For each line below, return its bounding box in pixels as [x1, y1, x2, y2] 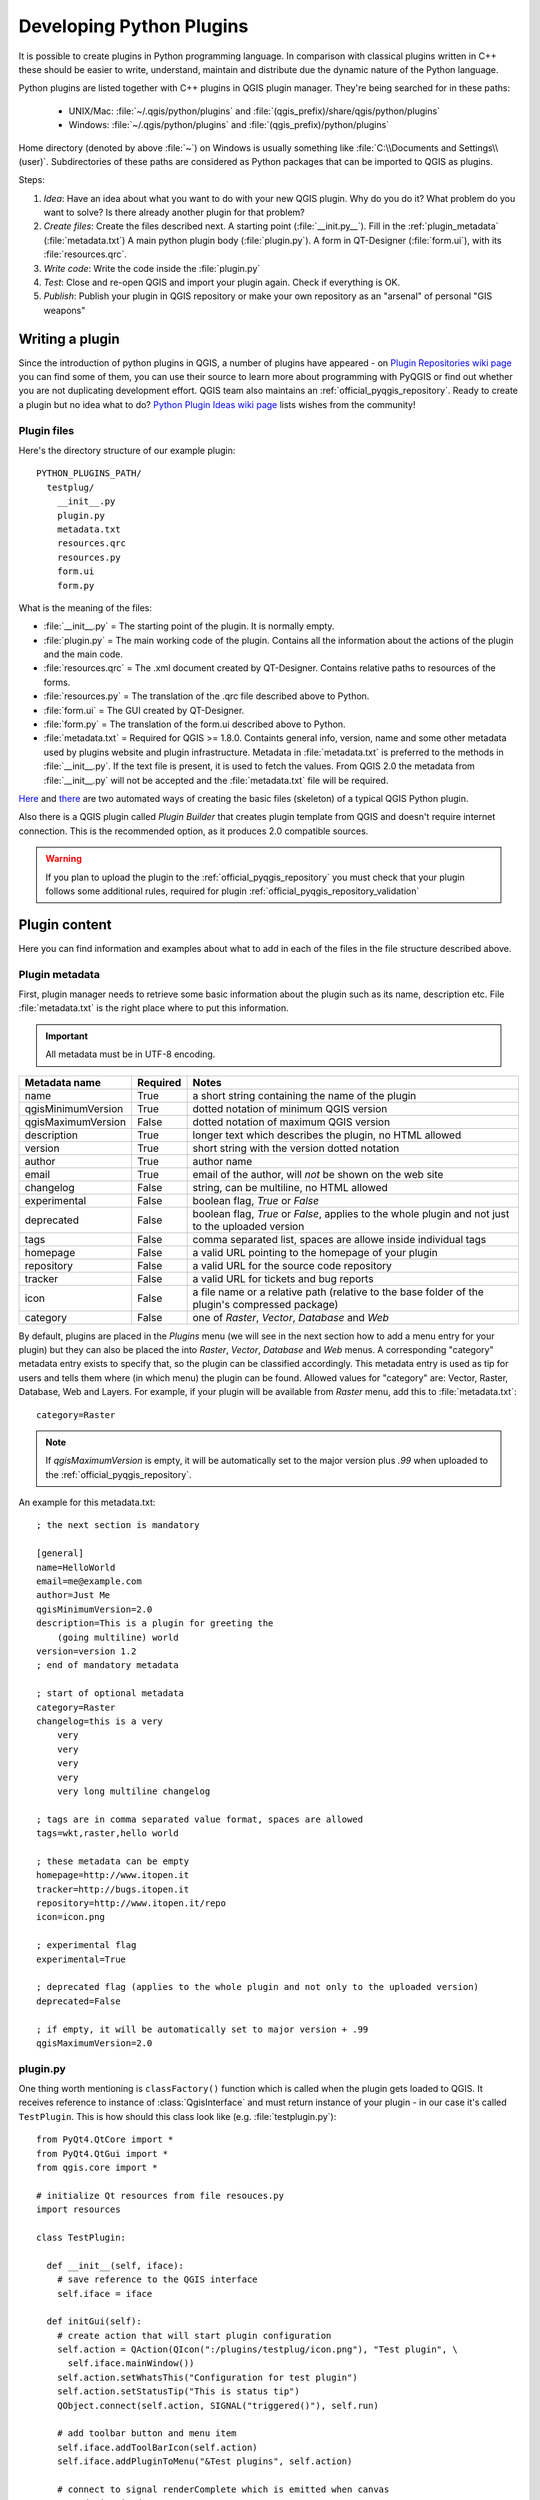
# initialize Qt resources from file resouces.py [36, 2190, 285, 2201]
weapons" [43, 304, 86, 316]
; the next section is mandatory [36, 1520, 200, 1531]
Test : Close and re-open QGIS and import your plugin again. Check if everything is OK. [43, 276, 400, 289]
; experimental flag [36, 1940, 137, 1951]
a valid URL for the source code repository [192, 1258, 392, 1272]
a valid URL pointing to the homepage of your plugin [192, 1245, 439, 1259]
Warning [45, 853, 82, 865]
